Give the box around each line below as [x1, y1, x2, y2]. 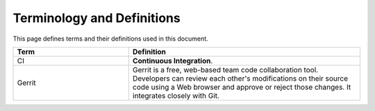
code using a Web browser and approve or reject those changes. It [132, 82, 351, 92]
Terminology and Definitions [12, 10, 181, 26]
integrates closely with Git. [132, 90, 220, 100]
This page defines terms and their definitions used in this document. [12, 34, 208, 43]
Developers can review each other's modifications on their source [132, 73, 349, 83]
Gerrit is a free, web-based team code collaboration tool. [132, 65, 319, 74]
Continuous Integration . [132, 56, 213, 65]
